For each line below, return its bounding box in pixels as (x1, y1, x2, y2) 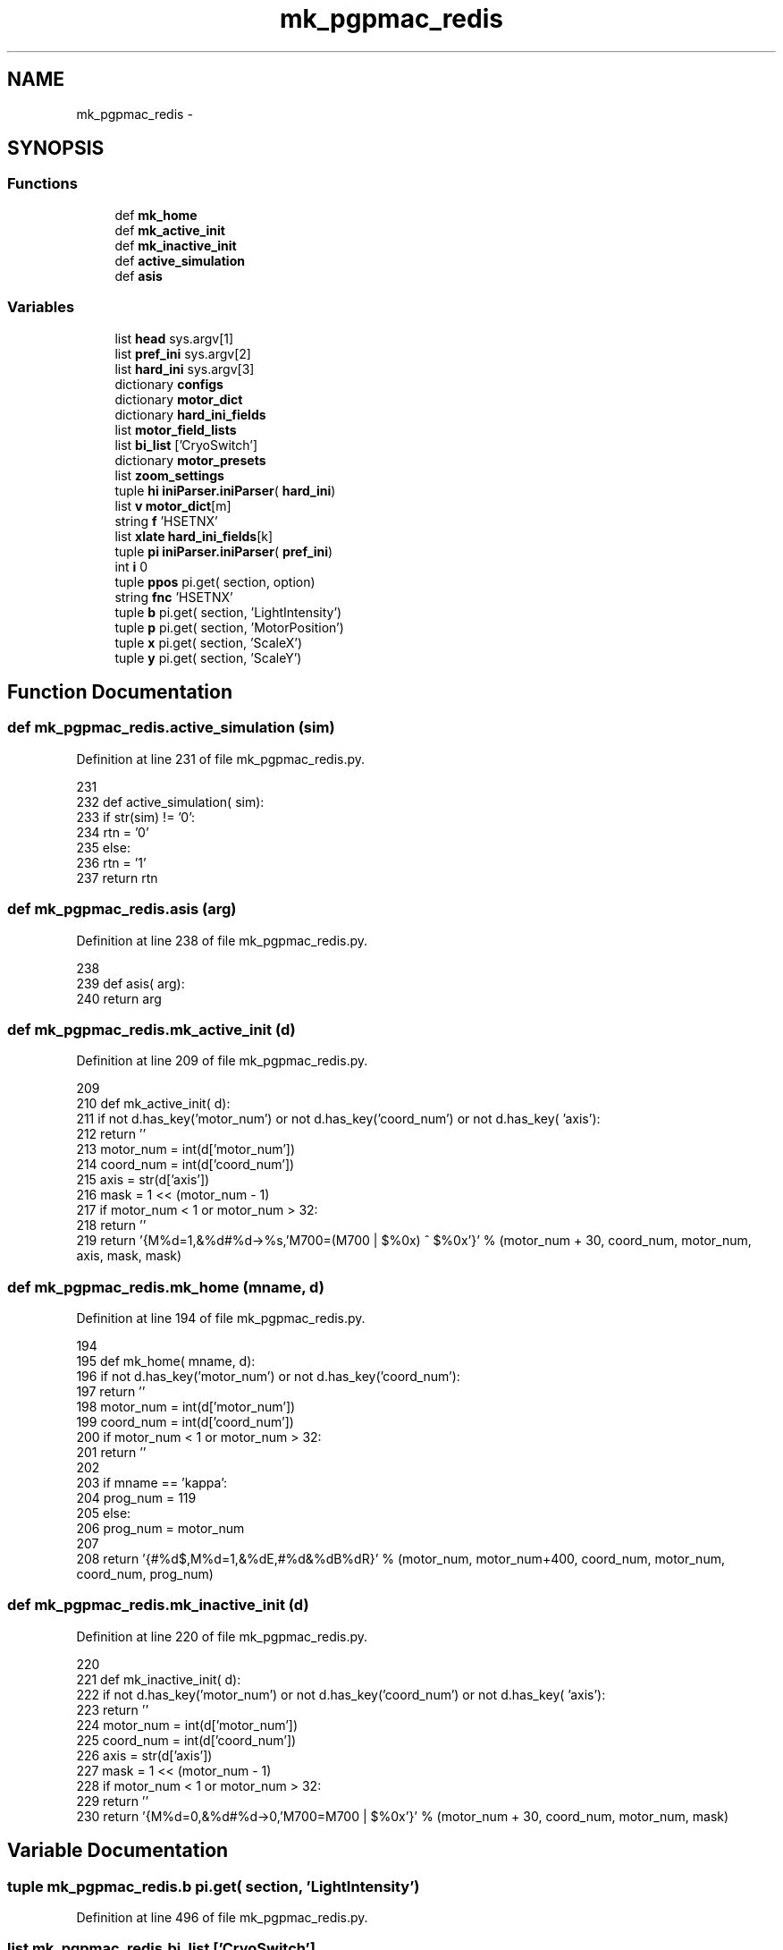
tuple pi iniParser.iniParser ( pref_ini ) (114, 543, 333, 559)
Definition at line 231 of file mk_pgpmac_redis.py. (76, 750, 366, 767)
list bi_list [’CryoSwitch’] (114, 437, 258, 453)
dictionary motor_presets (114, 452, 266, 468)
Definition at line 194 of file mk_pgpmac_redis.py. (76, 1310, 366, 1327)
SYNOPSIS (7, 137, 105, 160)
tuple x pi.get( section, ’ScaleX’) (114, 634, 302, 650)
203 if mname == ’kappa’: (76, 1475, 228, 1491)
